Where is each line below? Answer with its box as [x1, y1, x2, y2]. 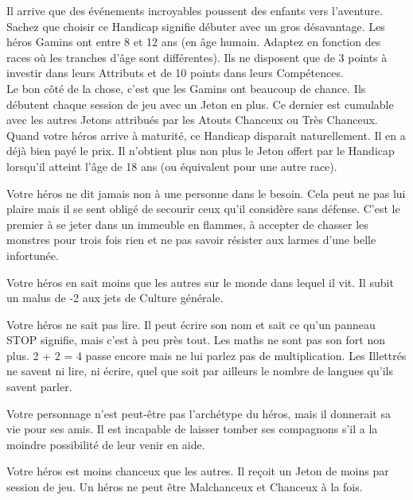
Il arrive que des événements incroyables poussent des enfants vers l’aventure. [6, 2, 383, 18]
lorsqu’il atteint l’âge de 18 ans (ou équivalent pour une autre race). [6, 157, 337, 174]
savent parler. [6, 378, 72, 395]
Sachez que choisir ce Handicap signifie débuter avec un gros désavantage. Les [6, 17, 385, 34]
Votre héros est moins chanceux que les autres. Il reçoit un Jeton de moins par [6, 463, 389, 479]
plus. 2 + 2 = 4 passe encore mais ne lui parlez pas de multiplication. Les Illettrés [6, 347, 407, 363]
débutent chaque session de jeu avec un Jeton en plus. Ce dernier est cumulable [6, 95, 394, 112]
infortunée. [6, 246, 59, 263]
